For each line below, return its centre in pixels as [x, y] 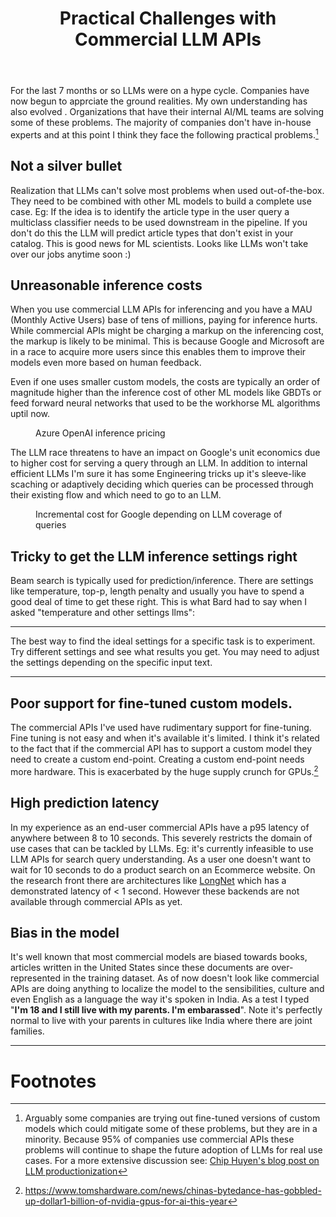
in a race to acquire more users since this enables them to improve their [158, 352]
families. [27, 1031]
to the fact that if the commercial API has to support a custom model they [161, 749]
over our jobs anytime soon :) [71, 254]
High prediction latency [85, 803]
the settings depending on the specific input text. [111, 663]
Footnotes [53, 1081]
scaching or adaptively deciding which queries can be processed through [162, 484]
